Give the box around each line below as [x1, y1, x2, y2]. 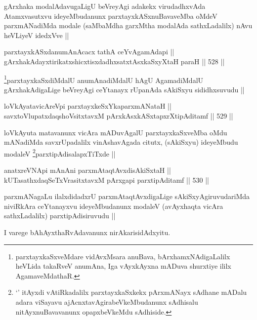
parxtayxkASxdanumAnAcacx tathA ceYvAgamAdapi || [4, 46, 174, 57]
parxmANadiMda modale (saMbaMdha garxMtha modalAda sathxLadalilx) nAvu [4, 20, 253, 31]
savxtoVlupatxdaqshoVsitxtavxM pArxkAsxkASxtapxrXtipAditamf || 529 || [4, 111, 233, 120]
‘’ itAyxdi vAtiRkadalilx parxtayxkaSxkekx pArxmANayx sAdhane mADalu [15, 287, 247, 297]
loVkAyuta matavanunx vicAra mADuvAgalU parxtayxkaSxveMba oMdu [4, 127, 227, 137]
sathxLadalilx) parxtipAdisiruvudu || [4, 210, 116, 221]
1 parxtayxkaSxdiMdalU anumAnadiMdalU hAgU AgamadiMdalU [4, 73, 204, 85]
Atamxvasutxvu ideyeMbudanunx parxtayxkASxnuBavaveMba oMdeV [4, 10, 217, 21]
